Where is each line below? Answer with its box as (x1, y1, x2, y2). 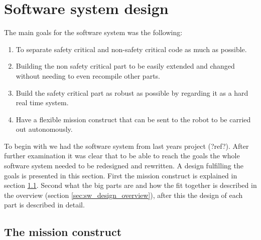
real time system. (16, 97, 69, 108)
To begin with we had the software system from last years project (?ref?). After (4, 140, 249, 151)
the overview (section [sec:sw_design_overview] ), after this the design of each (4, 189, 243, 200)
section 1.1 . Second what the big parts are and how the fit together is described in (4, 180, 257, 190)
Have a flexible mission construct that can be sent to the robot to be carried (16, 114, 251, 124)
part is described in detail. (4, 199, 85, 210)
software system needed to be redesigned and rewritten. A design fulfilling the (4, 160, 243, 171)
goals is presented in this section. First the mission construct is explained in (4, 170, 237, 180)
